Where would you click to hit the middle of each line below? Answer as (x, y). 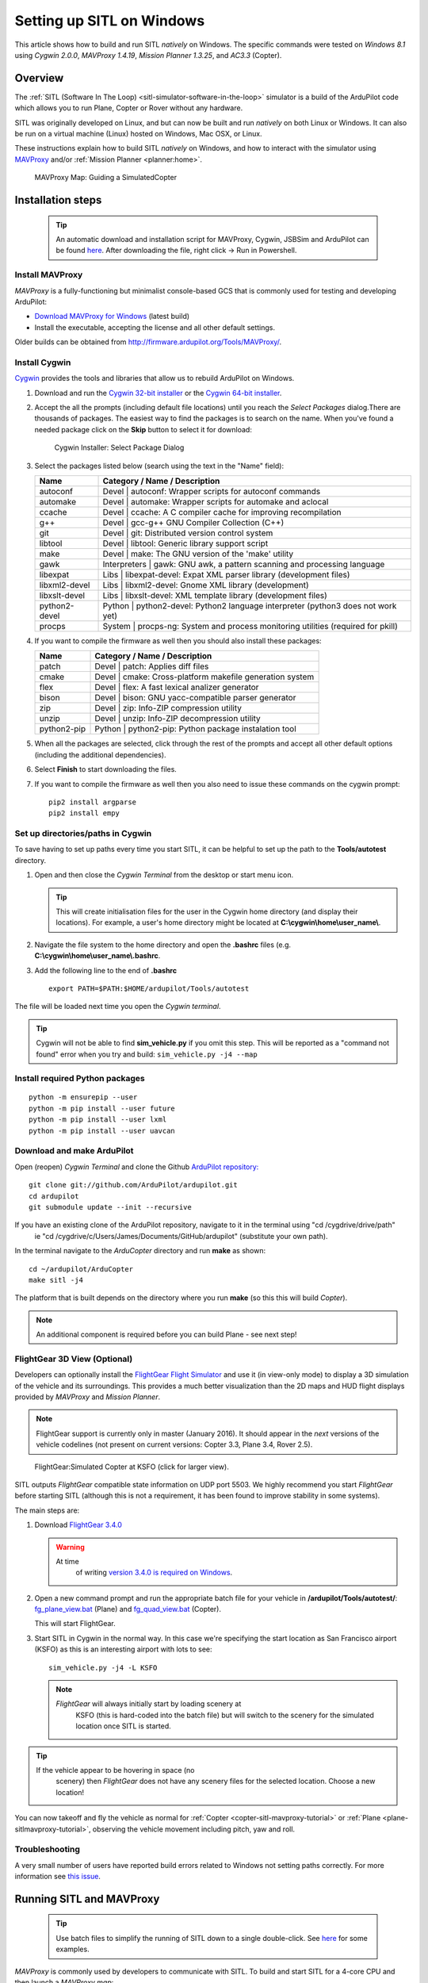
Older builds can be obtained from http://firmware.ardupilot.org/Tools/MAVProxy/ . (148, 342)
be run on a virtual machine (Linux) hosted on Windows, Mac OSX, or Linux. (138, 134)
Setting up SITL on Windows (110, 21)
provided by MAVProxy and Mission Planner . (88, 1397)
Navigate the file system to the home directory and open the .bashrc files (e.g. (163, 945)
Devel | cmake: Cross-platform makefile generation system (204, 677)
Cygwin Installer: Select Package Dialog (119, 447)
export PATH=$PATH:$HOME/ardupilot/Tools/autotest (149, 988)
